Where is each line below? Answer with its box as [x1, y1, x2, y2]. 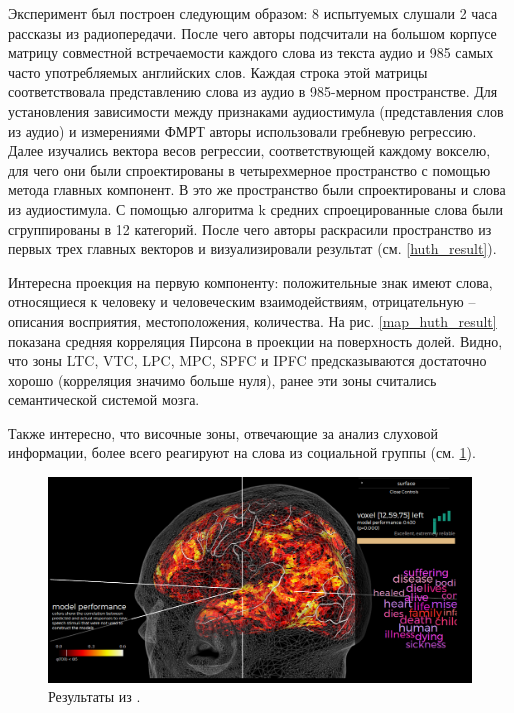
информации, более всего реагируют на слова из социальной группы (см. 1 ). [8, 442, 476, 463]
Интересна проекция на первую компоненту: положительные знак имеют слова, [8, 271, 493, 292]
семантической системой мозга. [8, 389, 200, 410]
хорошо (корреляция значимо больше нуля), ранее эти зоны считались [8, 369, 437, 390]
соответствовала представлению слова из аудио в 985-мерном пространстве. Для [8, 81, 498, 102]
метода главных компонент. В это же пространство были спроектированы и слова [8, 179, 506, 200]
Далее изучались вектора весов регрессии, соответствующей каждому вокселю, [8, 140, 491, 161]
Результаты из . [48, 686, 141, 707]
